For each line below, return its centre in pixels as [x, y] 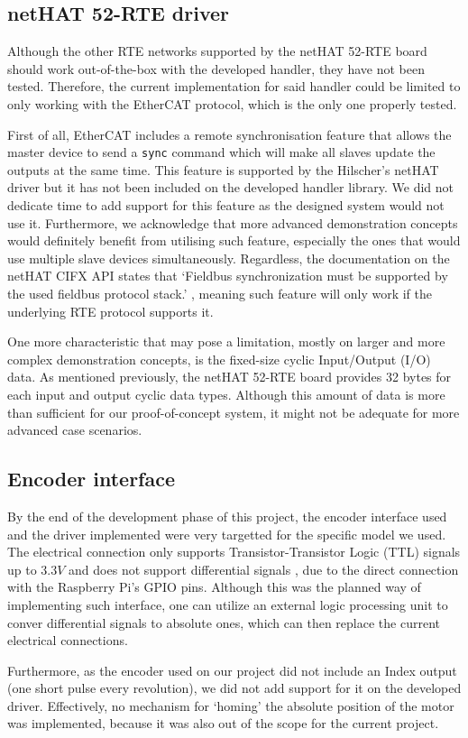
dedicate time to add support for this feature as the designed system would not [226, 205]
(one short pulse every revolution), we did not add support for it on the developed [234, 688]
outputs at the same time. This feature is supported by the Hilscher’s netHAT [223, 169]
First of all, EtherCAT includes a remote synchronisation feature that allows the [229, 134]
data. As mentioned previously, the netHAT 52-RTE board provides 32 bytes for [229, 377]
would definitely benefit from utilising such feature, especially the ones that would [234, 240]
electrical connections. [68, 640]
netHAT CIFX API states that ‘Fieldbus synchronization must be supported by [228, 276]
